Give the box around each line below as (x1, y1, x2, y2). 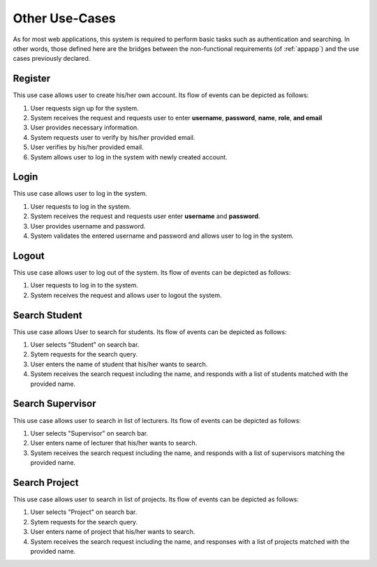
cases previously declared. (13, 55, 91, 63)
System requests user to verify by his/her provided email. (30, 133, 195, 141)
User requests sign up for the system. (30, 103, 139, 112)
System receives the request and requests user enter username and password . (30, 212, 260, 220)
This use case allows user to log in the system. (13, 189, 148, 198)
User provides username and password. (30, 222, 146, 230)
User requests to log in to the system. (30, 281, 139, 289)
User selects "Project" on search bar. (30, 508, 138, 517)
